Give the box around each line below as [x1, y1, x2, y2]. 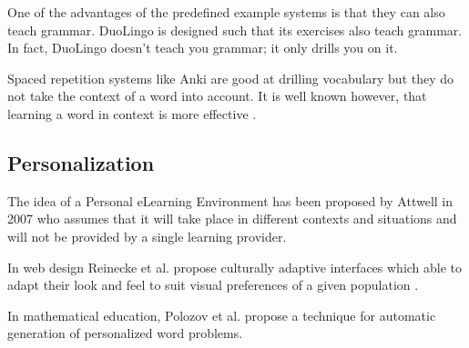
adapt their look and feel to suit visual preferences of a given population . [7, 275, 419, 294]
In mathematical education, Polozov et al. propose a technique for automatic [7, 305, 436, 324]
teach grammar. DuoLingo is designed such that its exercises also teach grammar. [7, 20, 463, 39]
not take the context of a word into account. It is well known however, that [7, 86, 427, 105]
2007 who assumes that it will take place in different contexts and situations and [7, 209, 457, 228]
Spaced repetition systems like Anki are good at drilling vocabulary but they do [7, 68, 454, 87]
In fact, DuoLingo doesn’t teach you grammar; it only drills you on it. [7, 38, 398, 57]
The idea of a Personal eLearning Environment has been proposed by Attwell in [7, 191, 454, 210]
